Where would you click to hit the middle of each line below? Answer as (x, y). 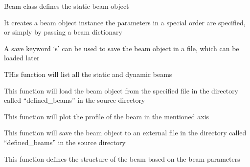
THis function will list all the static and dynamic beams (88, 74)
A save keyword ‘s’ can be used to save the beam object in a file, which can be (122, 48)
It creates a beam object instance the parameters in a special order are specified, (125, 22)
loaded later (22, 58)
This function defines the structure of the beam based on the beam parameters (122, 158)
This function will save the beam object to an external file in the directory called (125, 133)
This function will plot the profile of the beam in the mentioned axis (107, 116)
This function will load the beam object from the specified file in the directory (121, 90)
